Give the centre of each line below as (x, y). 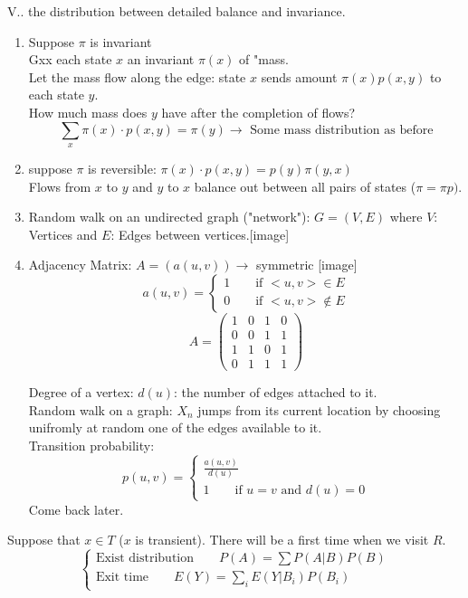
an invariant (161, 59)
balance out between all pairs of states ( (305, 186)
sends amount (299, 76)
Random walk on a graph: (100, 409)
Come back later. (76, 509)
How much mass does (88, 112)
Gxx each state (70, 59)
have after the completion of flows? (258, 112)
